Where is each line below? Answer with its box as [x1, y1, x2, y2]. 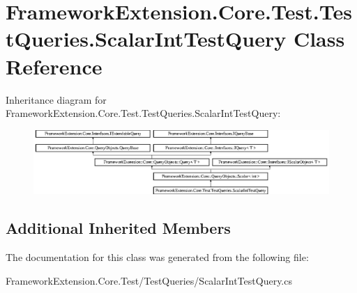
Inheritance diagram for [6, 92, 107, 106]
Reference [6, 52, 102, 80]
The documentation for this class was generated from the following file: [6, 250, 309, 264]
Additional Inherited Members [6, 217, 231, 239]
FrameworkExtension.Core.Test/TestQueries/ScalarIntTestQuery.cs [6, 273, 292, 287]
